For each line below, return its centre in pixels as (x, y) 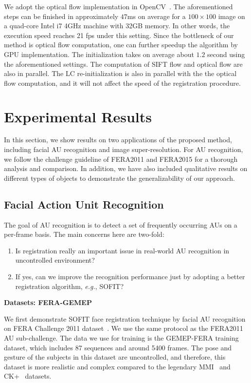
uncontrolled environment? (55, 260)
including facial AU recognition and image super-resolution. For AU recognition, (124, 149)
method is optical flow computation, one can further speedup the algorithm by (121, 45)
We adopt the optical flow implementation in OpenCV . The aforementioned (118, 6)
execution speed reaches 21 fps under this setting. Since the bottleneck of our (119, 35)
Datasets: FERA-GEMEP (48, 302)
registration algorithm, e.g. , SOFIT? (69, 286)
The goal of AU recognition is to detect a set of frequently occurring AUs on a (121, 224)
